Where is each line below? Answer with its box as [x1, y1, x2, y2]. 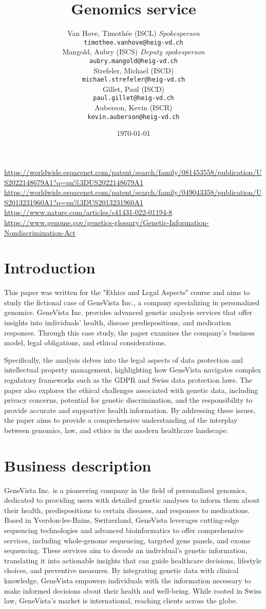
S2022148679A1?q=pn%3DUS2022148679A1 [4, 176, 143, 187]
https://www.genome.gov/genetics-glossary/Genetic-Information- [4, 217, 209, 227]
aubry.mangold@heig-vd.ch [89, 57, 178, 65]
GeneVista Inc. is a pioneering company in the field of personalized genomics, [4, 484, 247, 495]
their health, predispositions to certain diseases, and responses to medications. [4, 504, 250, 515]
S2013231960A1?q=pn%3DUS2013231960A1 [4, 197, 143, 207]
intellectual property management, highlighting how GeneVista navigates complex [4, 364, 261, 375]
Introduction [4, 257, 96, 278]
